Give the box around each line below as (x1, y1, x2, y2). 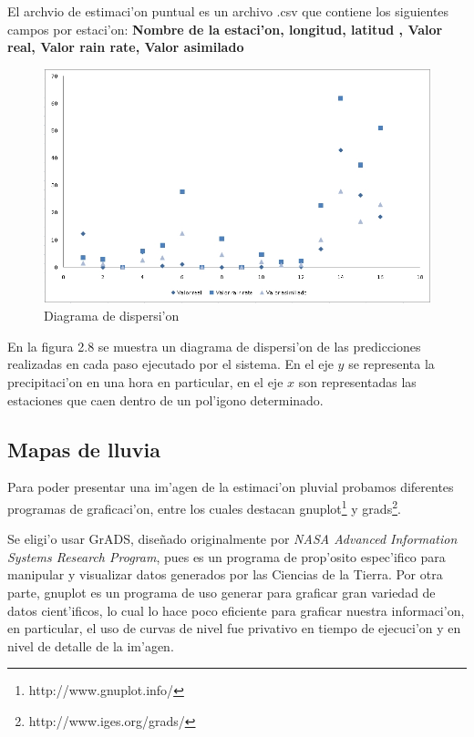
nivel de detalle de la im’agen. (7, 636, 174, 655)
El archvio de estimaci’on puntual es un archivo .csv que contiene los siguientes (7, 2, 449, 20)
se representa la (348, 354, 435, 374)
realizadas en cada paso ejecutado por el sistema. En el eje (7, 354, 334, 374)
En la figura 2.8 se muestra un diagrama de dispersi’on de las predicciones (7, 336, 421, 355)
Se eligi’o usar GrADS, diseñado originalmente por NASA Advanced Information (7, 529, 458, 548)
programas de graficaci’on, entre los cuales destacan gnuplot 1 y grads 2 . (7, 496, 401, 517)
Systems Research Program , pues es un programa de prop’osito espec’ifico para (7, 547, 446, 566)
